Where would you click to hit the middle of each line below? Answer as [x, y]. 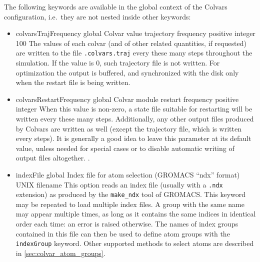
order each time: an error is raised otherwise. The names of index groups [127, 224]
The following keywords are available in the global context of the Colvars [116, 6]
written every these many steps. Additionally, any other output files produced [135, 118]
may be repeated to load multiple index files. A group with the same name [130, 204]
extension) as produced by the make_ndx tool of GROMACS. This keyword [131, 194]
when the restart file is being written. [73, 82]
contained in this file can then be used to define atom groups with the [123, 233]
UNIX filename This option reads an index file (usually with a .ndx [119, 184]
